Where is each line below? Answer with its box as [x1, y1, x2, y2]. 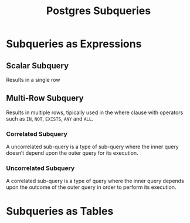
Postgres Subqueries [46, 4, 151, 18]
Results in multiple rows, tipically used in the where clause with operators [6, 109, 184, 116]
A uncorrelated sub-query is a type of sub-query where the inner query [6, 143, 179, 151]
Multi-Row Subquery [6, 93, 84, 104]
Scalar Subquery [6, 61, 69, 71]
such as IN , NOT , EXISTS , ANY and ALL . [6, 115, 94, 122]
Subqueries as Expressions [6, 37, 142, 51]
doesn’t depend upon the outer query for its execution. [6, 149, 139, 157]
